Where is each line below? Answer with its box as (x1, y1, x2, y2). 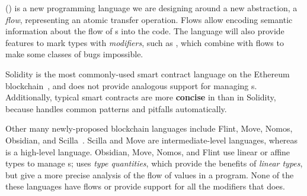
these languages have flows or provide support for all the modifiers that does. (5, 180, 285, 192)
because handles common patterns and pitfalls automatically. (5, 102, 227, 115)
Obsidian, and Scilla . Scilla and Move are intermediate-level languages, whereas (5, 133, 298, 146)
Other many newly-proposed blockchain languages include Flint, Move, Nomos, (5, 122, 293, 135)
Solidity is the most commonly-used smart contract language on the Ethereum (5, 67, 290, 80)
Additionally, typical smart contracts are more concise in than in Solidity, (5, 91, 276, 103)
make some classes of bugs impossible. (5, 48, 143, 60)
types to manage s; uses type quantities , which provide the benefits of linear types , (5, 157, 303, 169)
